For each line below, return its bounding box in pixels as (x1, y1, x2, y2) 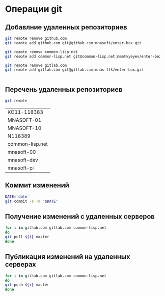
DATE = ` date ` (5, 194, 29, 199)
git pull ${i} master (5, 235, 50, 240)
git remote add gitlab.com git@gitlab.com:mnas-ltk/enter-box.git (5, 67, 144, 72)
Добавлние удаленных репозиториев (5, 23, 128, 31)
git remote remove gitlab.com (5, 63, 67, 68)
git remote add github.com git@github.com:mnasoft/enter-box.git (5, 40, 141, 45)
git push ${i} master (5, 282, 50, 288)
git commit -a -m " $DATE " (5, 199, 58, 204)
